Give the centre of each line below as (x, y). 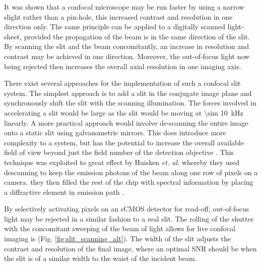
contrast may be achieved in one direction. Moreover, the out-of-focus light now (127, 56)
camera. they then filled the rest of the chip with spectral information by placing (129, 182)
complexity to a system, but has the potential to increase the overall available (124, 142)
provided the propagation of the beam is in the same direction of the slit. (137, 36)
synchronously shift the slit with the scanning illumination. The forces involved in (130, 103)
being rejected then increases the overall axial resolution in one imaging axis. (123, 66)
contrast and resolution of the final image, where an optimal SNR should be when (130, 248)
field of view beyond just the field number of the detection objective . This (119, 152)
